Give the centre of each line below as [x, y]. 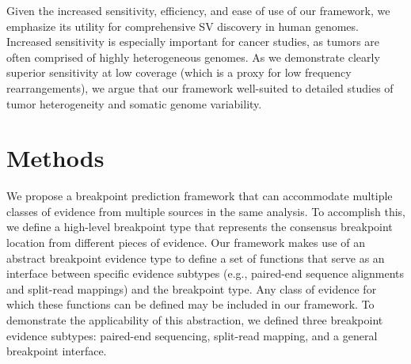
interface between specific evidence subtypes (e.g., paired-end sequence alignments [205, 273]
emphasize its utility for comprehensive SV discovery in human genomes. [183, 26]
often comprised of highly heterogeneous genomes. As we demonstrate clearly [193, 57]
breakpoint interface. [57, 351]
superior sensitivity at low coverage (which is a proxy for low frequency [179, 72]
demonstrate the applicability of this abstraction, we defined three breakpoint [195, 320]
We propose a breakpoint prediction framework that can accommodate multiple [200, 196]
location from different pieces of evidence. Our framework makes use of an [186, 243]
